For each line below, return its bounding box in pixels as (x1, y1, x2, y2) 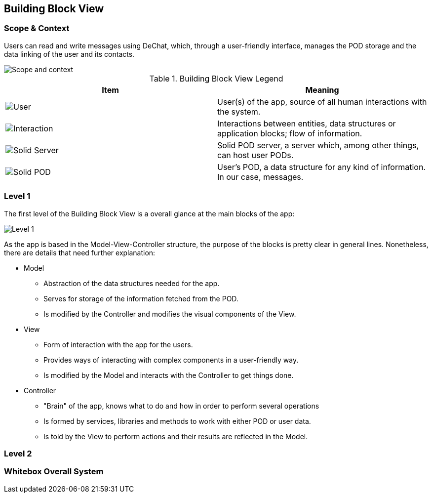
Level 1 (4, 191, 31, 202)
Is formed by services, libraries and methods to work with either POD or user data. (43, 416, 311, 425)
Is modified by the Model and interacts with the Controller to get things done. (43, 371, 294, 379)
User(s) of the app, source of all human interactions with (217, 96, 427, 107)
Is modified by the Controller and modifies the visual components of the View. (43, 309, 296, 318)
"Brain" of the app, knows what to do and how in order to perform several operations (43, 401, 319, 410)
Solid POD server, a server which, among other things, (217, 140, 419, 150)
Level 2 (4, 448, 32, 458)
